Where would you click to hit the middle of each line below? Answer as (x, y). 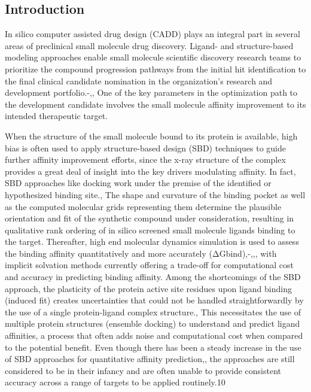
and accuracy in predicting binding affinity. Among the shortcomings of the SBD (153, 277)
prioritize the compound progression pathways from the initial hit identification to (155, 69)
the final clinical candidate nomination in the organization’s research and (139, 80)
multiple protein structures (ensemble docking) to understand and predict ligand (153, 323)
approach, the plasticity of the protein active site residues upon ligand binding (148, 288)
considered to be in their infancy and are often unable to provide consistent (143, 370)
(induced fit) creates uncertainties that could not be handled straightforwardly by (154, 300)
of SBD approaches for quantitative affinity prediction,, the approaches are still (150, 359)
